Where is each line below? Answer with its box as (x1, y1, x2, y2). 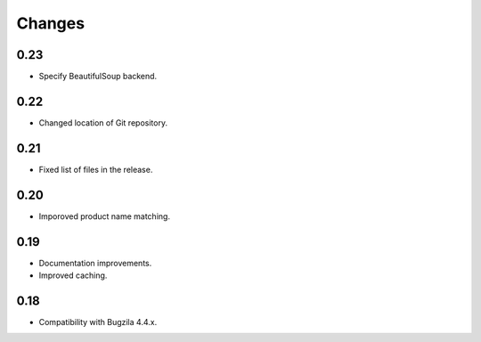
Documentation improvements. (38, 257, 152, 268)
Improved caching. (38, 270, 108, 281)
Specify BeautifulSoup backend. (38, 71, 158, 82)
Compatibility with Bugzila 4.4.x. (38, 316, 158, 327)
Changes (16, 13, 85, 33)
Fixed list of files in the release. (38, 164, 153, 175)
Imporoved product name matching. (38, 210, 171, 222)
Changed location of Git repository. (38, 117, 168, 128)
